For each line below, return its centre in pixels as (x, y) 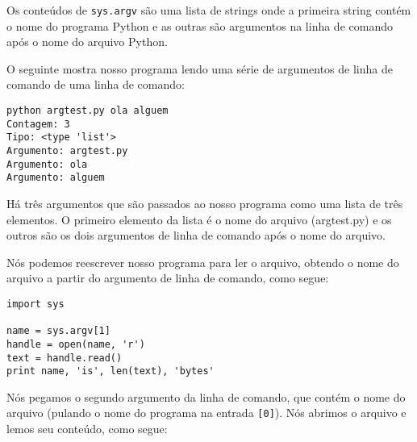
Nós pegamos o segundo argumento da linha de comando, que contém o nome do (206, 396)
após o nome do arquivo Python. (87, 42)
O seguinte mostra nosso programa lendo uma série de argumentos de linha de (200, 68)
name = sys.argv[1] (58, 331)
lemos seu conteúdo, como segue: (87, 429)
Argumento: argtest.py (67, 151)
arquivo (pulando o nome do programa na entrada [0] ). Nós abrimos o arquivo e (206, 413)
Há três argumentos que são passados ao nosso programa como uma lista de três (205, 203)
